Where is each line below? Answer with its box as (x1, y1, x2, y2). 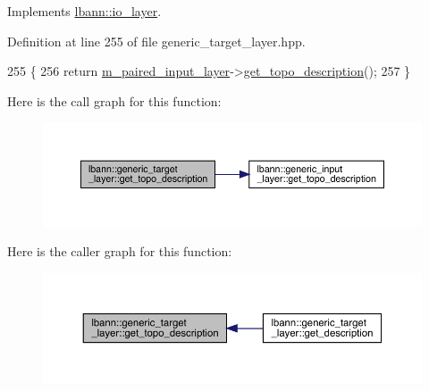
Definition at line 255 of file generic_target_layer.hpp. (7, 31, 306, 50)
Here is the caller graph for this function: (7, 242, 232, 261)
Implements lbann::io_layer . (7, 2, 162, 20)
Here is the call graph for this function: (7, 91, 222, 110)
